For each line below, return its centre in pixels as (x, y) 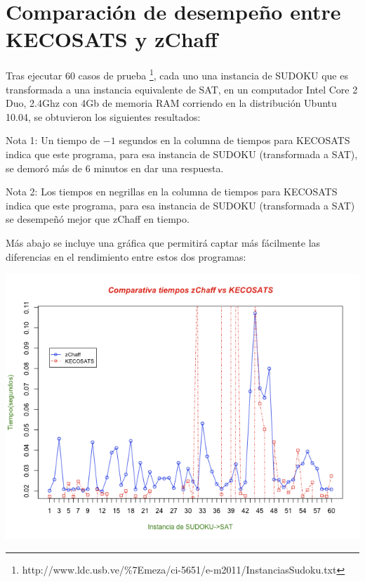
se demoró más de (44, 168)
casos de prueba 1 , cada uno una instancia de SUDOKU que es (213, 74)
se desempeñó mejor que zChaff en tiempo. (98, 219)
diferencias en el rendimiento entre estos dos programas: (126, 256)
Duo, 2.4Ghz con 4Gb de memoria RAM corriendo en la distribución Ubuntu (171, 103)
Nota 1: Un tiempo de (53, 140)
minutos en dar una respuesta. (159, 168)
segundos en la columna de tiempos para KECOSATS (234, 140)
